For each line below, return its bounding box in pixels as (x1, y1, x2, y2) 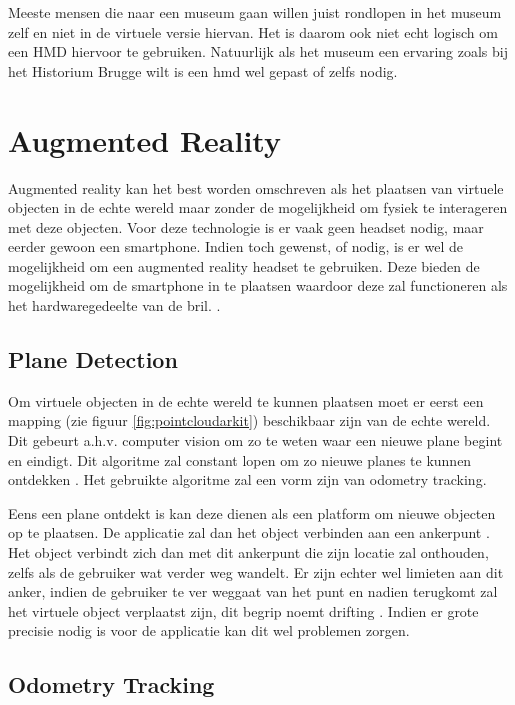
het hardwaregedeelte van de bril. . (8, 295, 221, 316)
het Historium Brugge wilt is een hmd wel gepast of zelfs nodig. (8, 60, 398, 81)
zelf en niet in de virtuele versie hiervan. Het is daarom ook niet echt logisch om (8, 21, 498, 42)
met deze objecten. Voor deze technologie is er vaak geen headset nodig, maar (8, 216, 484, 237)
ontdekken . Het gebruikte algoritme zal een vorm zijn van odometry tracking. (8, 469, 487, 490)
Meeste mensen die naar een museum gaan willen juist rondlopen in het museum (8, 2, 502, 22)
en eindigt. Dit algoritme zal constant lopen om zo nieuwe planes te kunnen (8, 449, 472, 470)
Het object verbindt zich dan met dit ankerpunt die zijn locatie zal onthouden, (8, 542, 489, 563)
